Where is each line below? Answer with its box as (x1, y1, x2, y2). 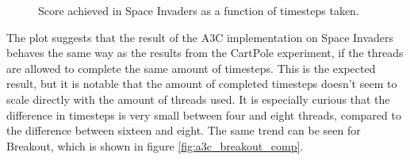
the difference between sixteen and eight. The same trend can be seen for (6, 122, 361, 139)
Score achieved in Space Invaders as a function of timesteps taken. (38, 2, 359, 18)
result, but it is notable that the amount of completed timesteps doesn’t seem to (6, 75, 397, 92)
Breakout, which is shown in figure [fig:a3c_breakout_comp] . (6, 137, 304, 154)
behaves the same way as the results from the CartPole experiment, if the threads (6, 44, 404, 61)
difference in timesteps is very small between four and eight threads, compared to (6, 106, 401, 123)
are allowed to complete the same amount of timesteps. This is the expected (6, 59, 376, 76)
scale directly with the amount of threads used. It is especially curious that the (6, 90, 390, 107)
